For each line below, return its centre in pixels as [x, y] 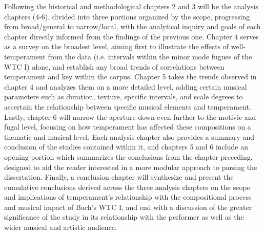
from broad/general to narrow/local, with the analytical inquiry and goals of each [132, 26]
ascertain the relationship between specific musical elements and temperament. [128, 106]
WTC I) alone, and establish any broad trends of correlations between [114, 66]
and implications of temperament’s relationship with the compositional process [128, 197]
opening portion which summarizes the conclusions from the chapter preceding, [128, 156]
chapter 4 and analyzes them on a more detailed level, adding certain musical [126, 86]
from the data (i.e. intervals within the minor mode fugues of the [150, 56]
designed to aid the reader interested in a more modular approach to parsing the [131, 167]
